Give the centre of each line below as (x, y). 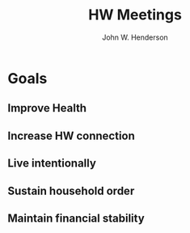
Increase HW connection (71, 136)
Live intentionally (52, 163)
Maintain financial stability (76, 218)
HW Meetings (135, 15)
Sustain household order (71, 191)
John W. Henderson (135, 37)
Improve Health (47, 108)
